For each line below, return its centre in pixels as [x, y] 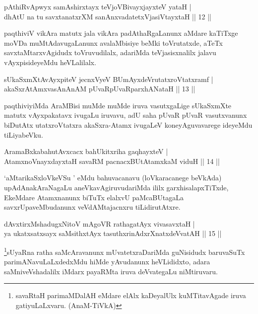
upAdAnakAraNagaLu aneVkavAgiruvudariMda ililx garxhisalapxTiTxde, [116, 187]
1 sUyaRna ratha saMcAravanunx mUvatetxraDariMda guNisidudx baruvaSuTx [125, 251]
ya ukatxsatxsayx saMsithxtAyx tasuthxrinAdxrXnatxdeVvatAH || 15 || [113, 233]
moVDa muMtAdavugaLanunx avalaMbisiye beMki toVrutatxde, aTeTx [113, 42]
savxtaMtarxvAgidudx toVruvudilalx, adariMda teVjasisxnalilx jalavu [110, 52]
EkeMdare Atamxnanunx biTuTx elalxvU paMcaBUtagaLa [94, 197]
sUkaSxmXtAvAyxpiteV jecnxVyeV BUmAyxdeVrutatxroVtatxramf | [109, 79]
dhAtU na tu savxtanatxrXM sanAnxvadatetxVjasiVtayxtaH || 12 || [108, 16]
